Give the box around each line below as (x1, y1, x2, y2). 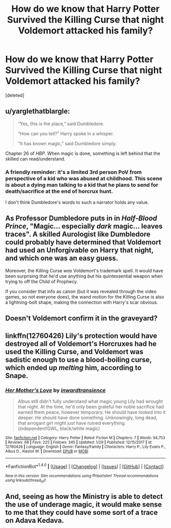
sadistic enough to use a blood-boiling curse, (5, 355, 152, 364)
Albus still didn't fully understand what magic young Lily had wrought (17, 398, 163, 404)
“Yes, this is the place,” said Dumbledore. (17, 121, 104, 127)
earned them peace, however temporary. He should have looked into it (17, 409, 166, 415)
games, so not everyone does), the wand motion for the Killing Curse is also (5, 293, 164, 300)
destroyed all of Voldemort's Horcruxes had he (5, 339, 157, 348)
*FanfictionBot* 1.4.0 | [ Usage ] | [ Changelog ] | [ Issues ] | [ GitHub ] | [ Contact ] (5, 462, 164, 469)
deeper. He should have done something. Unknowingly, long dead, (17, 415, 158, 421)
